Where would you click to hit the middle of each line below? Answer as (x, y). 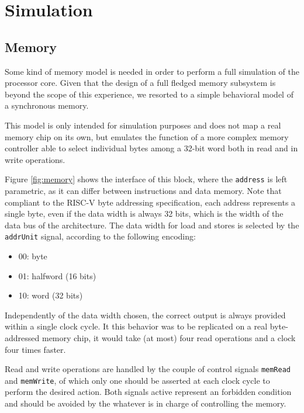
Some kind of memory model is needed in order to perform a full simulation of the (152, 71)
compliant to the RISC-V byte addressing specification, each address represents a (150, 202)
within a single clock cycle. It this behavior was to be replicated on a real (136, 326)
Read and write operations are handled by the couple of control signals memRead (148, 369)
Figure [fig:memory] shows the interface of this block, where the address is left (146, 179)
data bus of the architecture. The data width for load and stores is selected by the (152, 225)
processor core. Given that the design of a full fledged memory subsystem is (140, 83)
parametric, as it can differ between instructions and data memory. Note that (143, 190)
